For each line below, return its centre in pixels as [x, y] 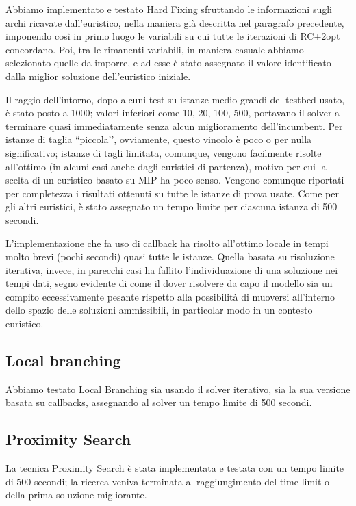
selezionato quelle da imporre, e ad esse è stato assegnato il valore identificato [168, 63]
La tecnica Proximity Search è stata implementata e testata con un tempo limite [175, 468]
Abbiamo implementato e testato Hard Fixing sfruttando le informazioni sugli [169, 9]
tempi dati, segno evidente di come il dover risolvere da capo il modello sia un [169, 283]
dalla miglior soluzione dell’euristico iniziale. [98, 76]
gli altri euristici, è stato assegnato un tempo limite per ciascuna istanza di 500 [171, 206]
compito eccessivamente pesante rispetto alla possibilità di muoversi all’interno [170, 296]
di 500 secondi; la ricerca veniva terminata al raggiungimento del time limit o [168, 481]
